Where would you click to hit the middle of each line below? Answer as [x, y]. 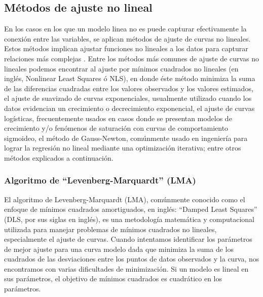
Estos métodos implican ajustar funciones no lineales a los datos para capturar [126, 48]
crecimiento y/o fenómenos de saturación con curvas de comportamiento [116, 128]
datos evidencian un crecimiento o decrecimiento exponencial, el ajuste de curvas [129, 108]
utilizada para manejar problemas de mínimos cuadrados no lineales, [110, 229]
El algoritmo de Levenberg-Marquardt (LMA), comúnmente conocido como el [125, 199]
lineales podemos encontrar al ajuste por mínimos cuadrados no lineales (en [121, 68]
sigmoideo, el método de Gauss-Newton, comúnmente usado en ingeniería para [126, 138]
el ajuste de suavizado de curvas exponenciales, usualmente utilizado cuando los [128, 98]
